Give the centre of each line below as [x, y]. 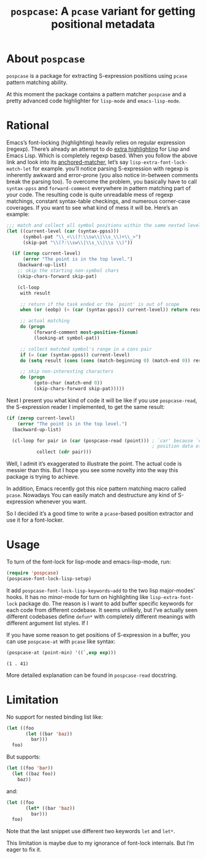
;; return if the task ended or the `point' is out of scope [100, 304]
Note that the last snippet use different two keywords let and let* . [91, 831]
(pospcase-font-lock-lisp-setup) [49, 578]
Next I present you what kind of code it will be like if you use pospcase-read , [102, 400]
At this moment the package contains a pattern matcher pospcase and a [96, 94]
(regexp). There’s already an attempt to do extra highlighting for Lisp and [98, 149]
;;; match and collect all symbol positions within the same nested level [104, 225]
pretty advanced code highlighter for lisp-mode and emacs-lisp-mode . [93, 101]
